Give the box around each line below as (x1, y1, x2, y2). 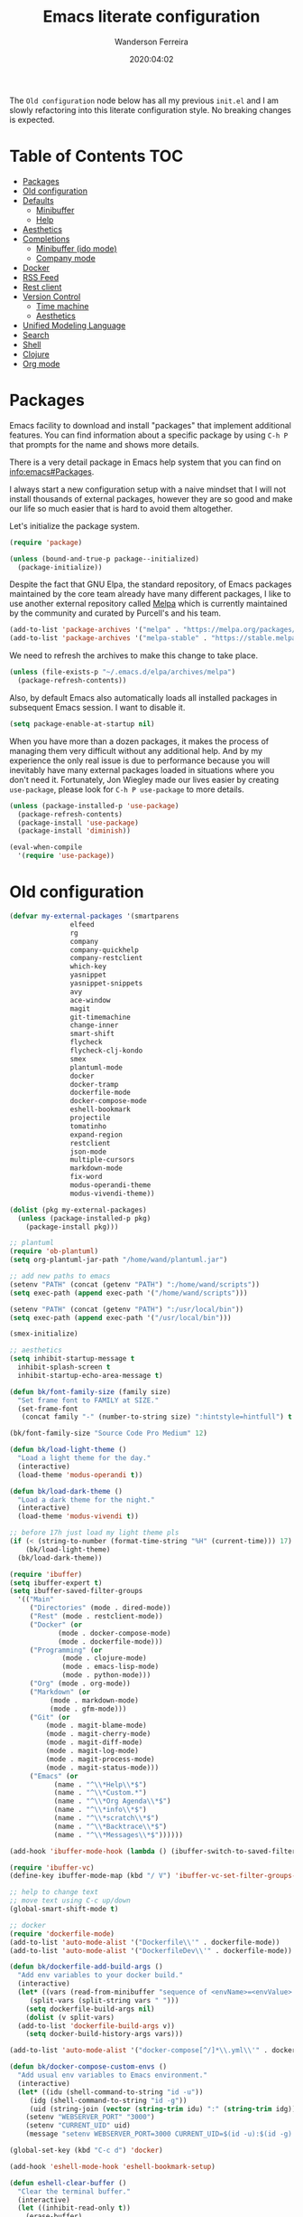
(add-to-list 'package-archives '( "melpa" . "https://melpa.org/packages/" (9, 626, 300, 635)
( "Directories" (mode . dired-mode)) (29, 1603, 171, 1613)
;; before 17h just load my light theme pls (9, 1528, 179, 1538)
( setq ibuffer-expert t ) (9, 1578, 103, 1588)
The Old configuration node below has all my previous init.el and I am (9, 95, 280, 106)
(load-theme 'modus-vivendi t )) (17, 1512, 140, 1521)
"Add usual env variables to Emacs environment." (17, 2071, 207, 2080)
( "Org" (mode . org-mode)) (29, 1679, 131, 1688)
